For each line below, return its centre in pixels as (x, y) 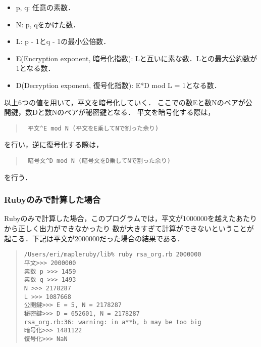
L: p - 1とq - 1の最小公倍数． (63, 41)
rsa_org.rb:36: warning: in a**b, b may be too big (113, 322)
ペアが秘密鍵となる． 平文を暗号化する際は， (140, 112)
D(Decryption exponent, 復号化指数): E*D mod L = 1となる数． (118, 85)
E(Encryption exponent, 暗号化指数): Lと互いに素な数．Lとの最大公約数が (137, 58)
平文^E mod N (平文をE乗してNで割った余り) (93, 128)
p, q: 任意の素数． (45, 7)
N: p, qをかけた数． (48, 24)
